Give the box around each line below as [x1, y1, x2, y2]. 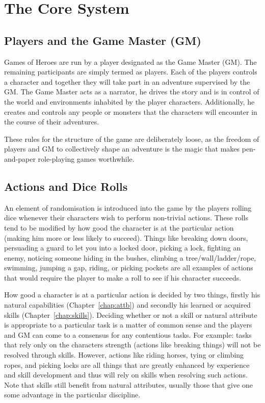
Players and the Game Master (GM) [4, 32, 201, 48]
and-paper [4, 153, 36, 164]
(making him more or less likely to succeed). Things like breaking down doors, [4, 232, 248, 243]
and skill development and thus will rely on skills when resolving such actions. [4, 369, 248, 380]
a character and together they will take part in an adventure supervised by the [4, 76, 250, 87]
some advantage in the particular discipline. [4, 389, 141, 400]
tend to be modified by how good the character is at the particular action [4, 222, 234, 233]
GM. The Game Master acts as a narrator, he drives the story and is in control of [4, 86, 259, 97]
